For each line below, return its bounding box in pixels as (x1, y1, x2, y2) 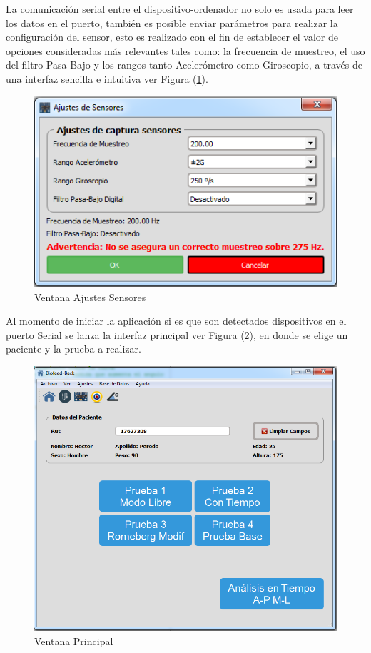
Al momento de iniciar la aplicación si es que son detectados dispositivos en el (6, 313, 347, 328)
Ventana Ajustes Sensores (34, 289, 146, 304)
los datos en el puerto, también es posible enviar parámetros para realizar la (6, 15, 338, 30)
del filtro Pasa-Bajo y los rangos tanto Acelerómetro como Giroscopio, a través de (6, 57, 362, 72)
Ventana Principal (34, 633, 113, 648)
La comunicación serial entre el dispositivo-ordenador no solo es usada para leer (6, 1, 354, 16)
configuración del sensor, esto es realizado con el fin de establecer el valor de (6, 29, 339, 44)
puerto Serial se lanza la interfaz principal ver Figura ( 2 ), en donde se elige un (6, 327, 348, 342)
